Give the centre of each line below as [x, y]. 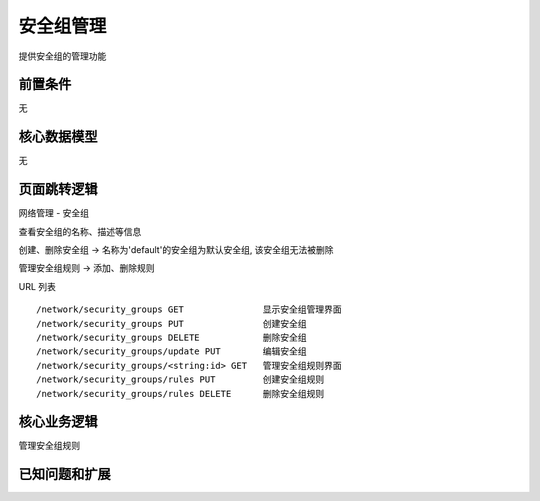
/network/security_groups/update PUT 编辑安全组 [171, 351]
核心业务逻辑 [58, 421]
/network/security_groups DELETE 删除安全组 [171, 337]
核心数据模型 [58, 136]
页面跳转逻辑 [58, 189]
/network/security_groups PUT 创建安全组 [171, 323]
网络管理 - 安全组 [54, 213]
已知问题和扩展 [64, 474]
